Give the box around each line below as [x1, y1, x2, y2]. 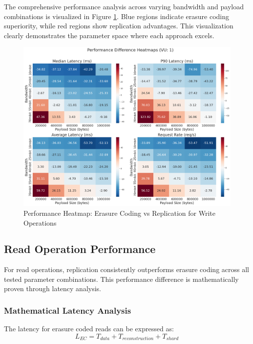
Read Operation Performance [4, 241, 156, 256]
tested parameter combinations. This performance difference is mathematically [4, 274, 239, 284]
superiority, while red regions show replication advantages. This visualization [4, 21, 233, 31]
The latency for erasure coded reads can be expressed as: [4, 323, 174, 334]
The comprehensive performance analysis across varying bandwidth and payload [4, 1, 244, 11]
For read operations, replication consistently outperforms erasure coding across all [4, 264, 249, 275]
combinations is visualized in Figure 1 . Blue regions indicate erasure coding [4, 11, 230, 21]
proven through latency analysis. [4, 283, 101, 294]
